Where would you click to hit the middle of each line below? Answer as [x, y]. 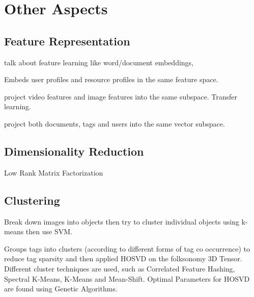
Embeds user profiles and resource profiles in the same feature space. [111, 79]
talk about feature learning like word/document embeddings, [99, 62]
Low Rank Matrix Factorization [54, 172]
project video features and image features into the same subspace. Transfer [121, 96]
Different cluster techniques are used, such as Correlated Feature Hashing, [120, 268]
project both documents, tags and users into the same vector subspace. [115, 123]
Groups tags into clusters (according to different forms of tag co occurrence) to [127, 248]
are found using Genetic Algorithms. [61, 289]
